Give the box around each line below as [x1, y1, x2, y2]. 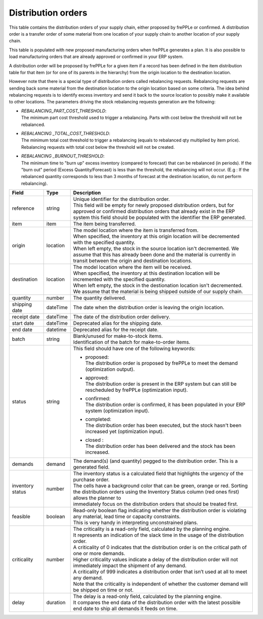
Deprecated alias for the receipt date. [73, 326, 159, 333]
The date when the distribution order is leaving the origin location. [73, 304, 225, 311]
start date [12, 320, 34, 327]
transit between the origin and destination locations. [73, 258, 192, 264]
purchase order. [73, 476, 110, 483]
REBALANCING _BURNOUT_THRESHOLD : [21, 153, 105, 159]
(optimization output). [85, 366, 135, 373]
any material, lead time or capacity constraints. [73, 513, 181, 520]
